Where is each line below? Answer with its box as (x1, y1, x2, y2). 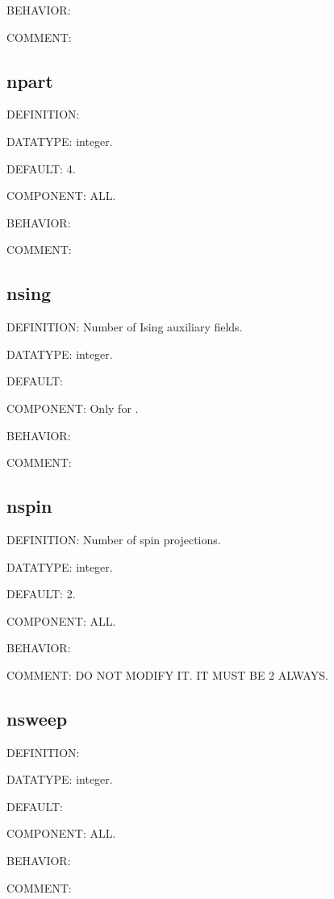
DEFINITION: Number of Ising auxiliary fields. (6, 318, 243, 335)
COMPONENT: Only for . (6, 399, 139, 416)
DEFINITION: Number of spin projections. (6, 531, 221, 547)
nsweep (6, 705, 68, 730)
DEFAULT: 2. (6, 585, 76, 602)
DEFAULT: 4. (6, 160, 76, 177)
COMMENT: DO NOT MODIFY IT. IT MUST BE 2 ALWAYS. (6, 666, 328, 683)
